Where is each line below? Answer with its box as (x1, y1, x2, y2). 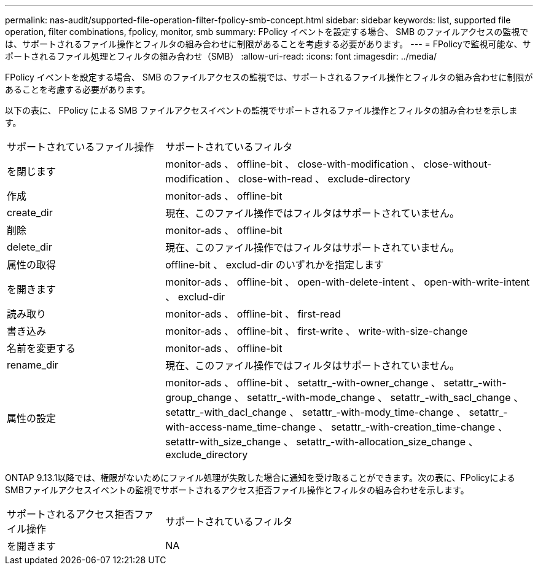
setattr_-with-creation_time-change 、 (331, 421, 508, 433)
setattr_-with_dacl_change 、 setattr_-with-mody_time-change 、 (165, 406, 466, 418)
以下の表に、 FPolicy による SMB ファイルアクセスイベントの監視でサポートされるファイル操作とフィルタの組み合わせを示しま (5, 105, 518, 115)
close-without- (423, 158, 492, 170)
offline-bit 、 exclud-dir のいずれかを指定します (165, 259, 384, 271)
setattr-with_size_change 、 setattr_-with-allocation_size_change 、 (165, 435, 478, 448)
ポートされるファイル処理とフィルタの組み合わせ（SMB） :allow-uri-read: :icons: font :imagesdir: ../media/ (5, 51, 437, 61)
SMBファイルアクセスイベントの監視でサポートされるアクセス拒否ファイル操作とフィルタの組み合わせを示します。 (5, 485, 469, 495)
